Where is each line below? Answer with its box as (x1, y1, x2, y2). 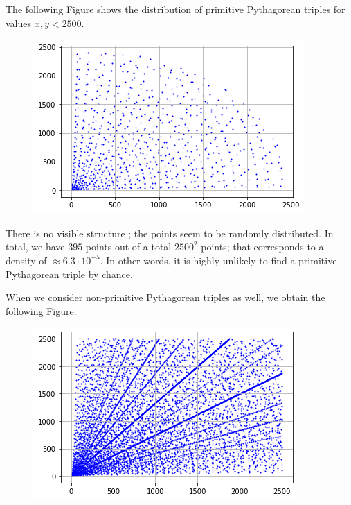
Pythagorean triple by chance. (6, 266, 133, 281)
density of (6, 252, 47, 267)
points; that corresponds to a (201, 239, 324, 254)
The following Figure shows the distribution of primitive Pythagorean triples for (6, 2, 345, 16)
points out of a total (85, 239, 172, 254)
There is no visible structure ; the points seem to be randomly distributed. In (6, 225, 334, 240)
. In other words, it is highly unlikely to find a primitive (100, 252, 337, 267)
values (6, 15, 32, 30)
